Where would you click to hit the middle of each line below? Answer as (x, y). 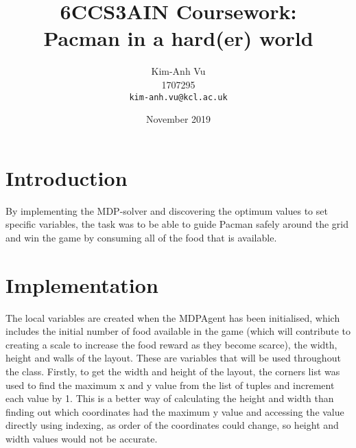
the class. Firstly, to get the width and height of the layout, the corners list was (173, 371)
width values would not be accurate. (82, 438)
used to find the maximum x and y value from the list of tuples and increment (170, 385)
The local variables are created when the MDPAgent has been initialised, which (173, 317)
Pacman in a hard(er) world (178, 38)
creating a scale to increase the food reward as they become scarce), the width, (171, 344)
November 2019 (178, 119)
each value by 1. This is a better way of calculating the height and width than (170, 398)
